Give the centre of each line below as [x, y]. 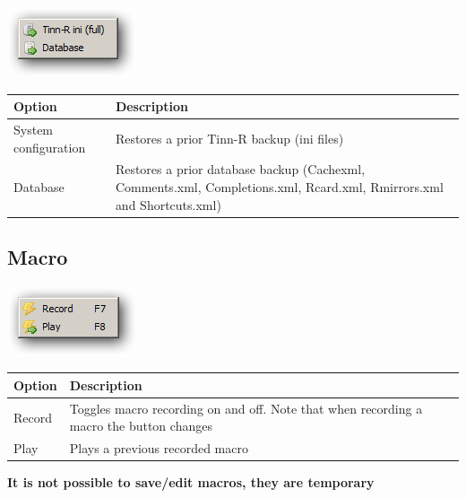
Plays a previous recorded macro [159, 448]
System [34, 129]
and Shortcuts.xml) [168, 204]
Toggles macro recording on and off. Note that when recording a [246, 408]
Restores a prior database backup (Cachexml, [240, 169]
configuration [50, 147]
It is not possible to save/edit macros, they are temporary [191, 482]
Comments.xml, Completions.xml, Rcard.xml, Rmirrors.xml [279, 186]
